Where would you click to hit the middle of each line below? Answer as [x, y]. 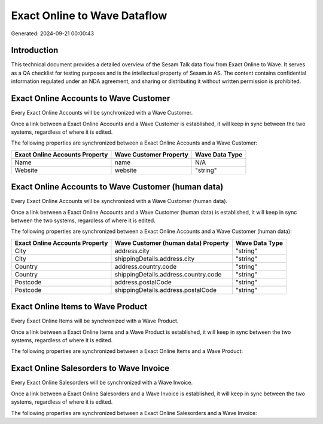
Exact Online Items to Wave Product [79, 307]
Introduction [35, 50]
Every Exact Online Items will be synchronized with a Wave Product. [95, 321]
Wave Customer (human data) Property [172, 243]
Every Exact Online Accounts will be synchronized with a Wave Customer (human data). [119, 201]
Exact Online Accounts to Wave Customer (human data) [117, 187]
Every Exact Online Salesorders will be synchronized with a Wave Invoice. [102, 383]
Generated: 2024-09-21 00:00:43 [53, 33]
